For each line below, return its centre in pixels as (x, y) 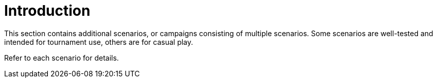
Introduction (47, 11)
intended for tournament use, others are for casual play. (99, 42)
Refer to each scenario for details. (62, 58)
